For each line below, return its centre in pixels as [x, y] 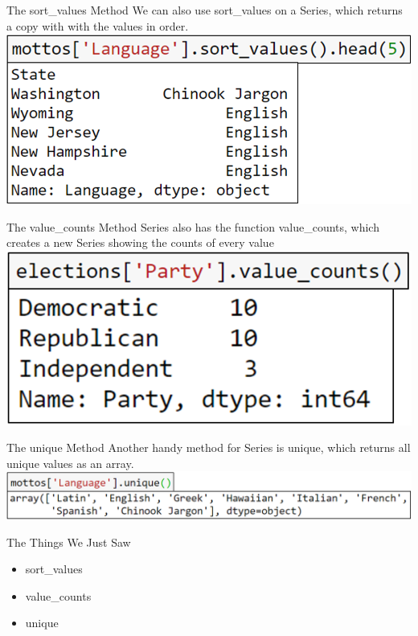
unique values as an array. [70, 463]
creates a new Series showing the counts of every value [140, 242]
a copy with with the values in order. [98, 25]
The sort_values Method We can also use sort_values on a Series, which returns [205, 10]
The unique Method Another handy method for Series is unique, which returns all [209, 447]
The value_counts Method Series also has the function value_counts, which [193, 226]
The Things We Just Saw [69, 542]
